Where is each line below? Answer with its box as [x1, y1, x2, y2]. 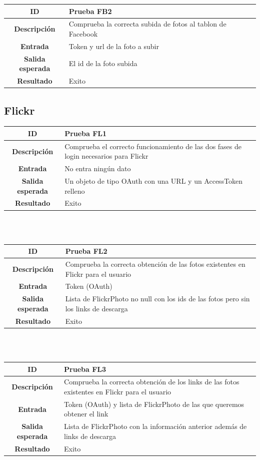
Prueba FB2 [68, 6, 112, 16]
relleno [64, 185, 85, 196]
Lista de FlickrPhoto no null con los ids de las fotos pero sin [65, 293, 250, 304]
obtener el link [64, 408, 108, 419]
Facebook [68, 28, 98, 39]
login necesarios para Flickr [64, 151, 148, 161]
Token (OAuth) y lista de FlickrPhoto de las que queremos [64, 398, 244, 409]
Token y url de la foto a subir [68, 41, 159, 51]
